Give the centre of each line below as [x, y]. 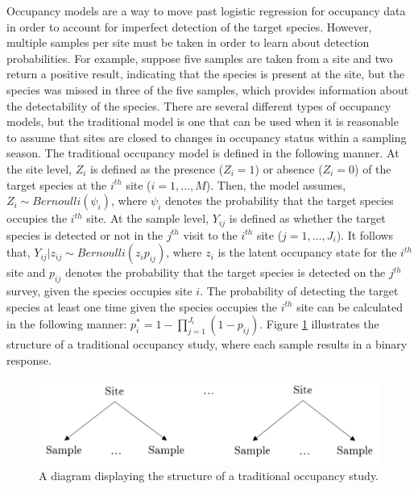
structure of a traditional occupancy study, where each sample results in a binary [207, 344]
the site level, [39, 168]
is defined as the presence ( [157, 168]
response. [29, 359]
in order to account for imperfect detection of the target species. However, [189, 26]
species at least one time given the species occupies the [142, 306]
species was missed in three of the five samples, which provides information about [208, 89]
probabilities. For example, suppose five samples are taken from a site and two [200, 58]
